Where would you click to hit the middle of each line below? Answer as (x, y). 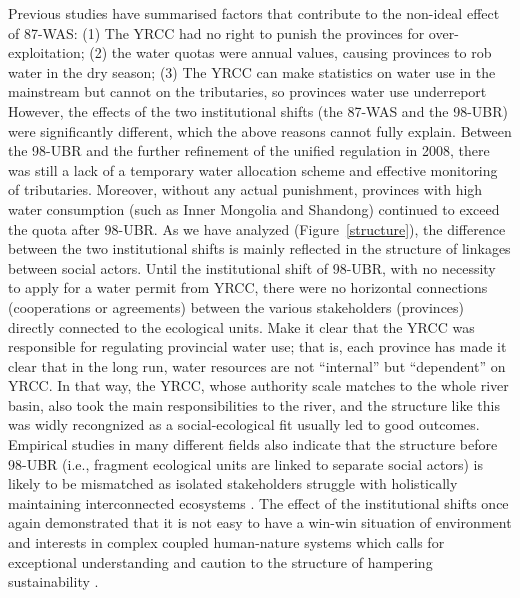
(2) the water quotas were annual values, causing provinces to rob (290, 52)
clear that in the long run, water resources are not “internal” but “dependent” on (257, 365)
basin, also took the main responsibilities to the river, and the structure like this (254, 404)
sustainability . (53, 581)
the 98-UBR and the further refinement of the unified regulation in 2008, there (249, 150)
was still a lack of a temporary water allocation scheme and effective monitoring (253, 169)
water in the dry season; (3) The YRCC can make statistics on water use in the (252, 71)
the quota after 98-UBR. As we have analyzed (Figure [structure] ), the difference (257, 228)
